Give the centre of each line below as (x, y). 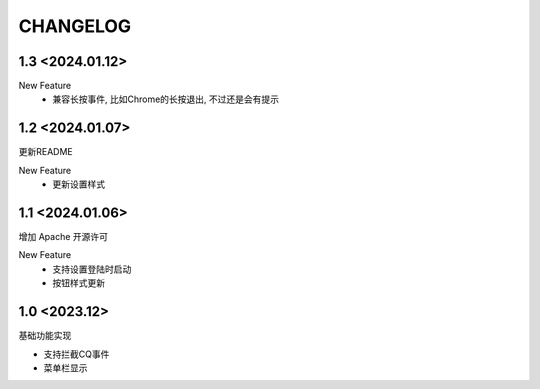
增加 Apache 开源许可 (63, 237)
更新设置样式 (78, 184)
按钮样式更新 (78, 283)
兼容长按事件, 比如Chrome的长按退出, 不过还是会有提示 (166, 99)
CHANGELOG (75, 26)
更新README (46, 152)
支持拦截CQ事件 (76, 354)
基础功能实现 (45, 336)
